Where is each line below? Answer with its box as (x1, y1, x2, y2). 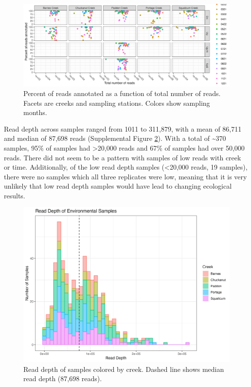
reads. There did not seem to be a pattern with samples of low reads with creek (4, 152, 241, 162)
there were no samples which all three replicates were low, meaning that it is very (4, 171, 247, 181)
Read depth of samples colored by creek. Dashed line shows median (23, 364, 224, 374)
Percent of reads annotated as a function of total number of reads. (23, 88, 221, 98)
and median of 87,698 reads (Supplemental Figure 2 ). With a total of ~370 (4, 133, 226, 143)
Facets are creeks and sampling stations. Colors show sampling (23, 97, 210, 108)
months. (23, 107, 47, 117)
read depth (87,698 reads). (23, 373, 102, 384)
